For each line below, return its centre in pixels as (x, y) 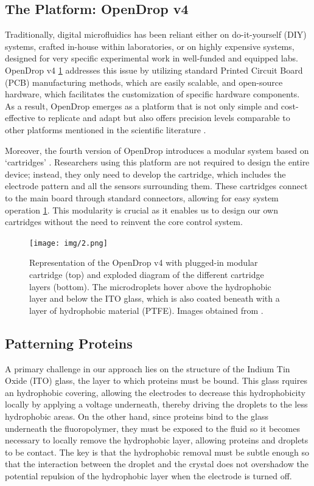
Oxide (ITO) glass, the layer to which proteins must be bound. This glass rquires (156, 380)
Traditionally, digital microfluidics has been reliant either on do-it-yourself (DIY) (156, 34)
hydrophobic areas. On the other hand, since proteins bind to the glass (137, 416)
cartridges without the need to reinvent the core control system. (124, 222)
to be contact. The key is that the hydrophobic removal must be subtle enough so (157, 452)
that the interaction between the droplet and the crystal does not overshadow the (157, 464)
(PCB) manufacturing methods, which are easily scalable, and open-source (144, 82)
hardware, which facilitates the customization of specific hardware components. (152, 94)
